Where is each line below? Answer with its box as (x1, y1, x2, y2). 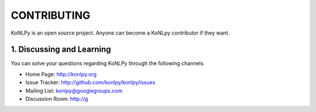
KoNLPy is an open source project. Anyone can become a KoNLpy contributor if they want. (11, 29, 230, 36)
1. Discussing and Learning (11, 45, 111, 55)
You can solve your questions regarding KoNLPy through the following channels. (11, 60, 205, 67)
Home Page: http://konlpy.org (25, 70, 97, 77)
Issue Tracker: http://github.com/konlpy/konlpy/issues (25, 79, 156, 86)
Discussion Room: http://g (25, 96, 88, 103)
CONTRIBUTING (11, 9, 91, 22)
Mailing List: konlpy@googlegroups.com (25, 87, 123, 94)
